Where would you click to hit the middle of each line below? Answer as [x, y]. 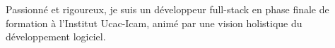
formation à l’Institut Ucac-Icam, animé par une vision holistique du [154, 23]
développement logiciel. [56, 37]
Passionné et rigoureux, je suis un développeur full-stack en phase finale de [167, 9]
